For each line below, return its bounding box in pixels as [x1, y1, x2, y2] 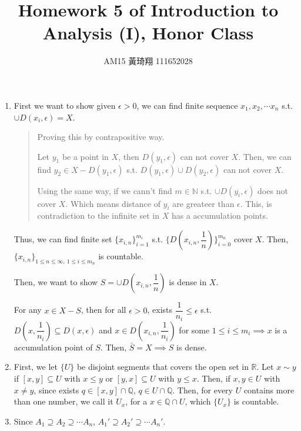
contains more [243, 383, 295, 396]
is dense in [169, 276, 207, 288]
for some [179, 323, 210, 336]
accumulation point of [14, 340, 93, 353]
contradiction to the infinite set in [37, 209, 160, 222]
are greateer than [172, 197, 235, 209]
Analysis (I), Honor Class [42, 21, 254, 45]
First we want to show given [14, 99, 116, 111]
